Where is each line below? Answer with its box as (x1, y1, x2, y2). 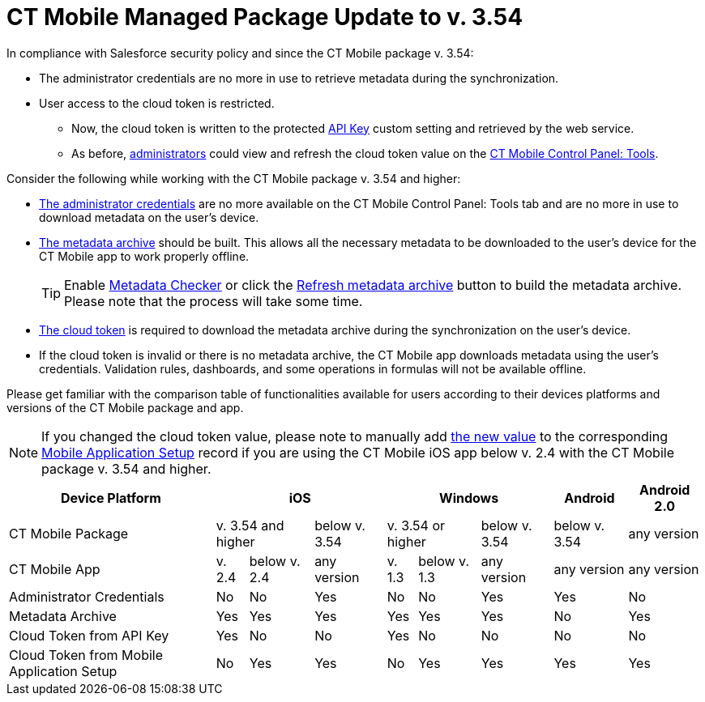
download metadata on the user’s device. (39, 210, 259, 224)
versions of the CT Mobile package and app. (6, 400, 244, 415)
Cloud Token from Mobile (9, 646, 163, 663)
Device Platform (60, 489, 161, 506)
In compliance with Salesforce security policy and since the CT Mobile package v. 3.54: (6, 45, 474, 60)
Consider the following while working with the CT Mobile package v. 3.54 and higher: (6, 171, 461, 185)
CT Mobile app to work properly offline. (39, 249, 250, 263)
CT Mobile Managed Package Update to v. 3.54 (6, 3, 523, 31)
